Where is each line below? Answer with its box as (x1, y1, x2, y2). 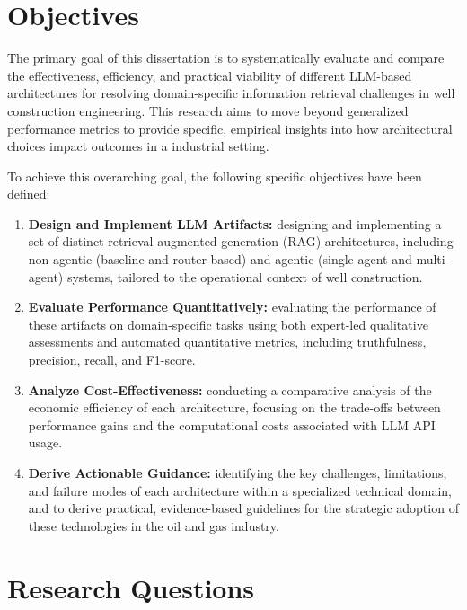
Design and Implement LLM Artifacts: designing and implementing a (28, 214, 442, 233)
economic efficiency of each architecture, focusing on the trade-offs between (28, 398, 441, 417)
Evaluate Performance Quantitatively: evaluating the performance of (28, 297, 436, 316)
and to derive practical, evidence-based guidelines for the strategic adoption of (28, 499, 459, 517)
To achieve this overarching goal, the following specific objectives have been (7, 166, 422, 185)
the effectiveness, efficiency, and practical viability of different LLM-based (7, 66, 412, 84)
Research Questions (7, 569, 255, 606)
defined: (7, 184, 50, 203)
